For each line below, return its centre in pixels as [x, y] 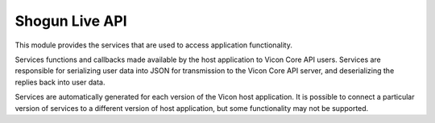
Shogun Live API [71, 21]
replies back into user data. [60, 82]
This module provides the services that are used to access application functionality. [154, 45]
